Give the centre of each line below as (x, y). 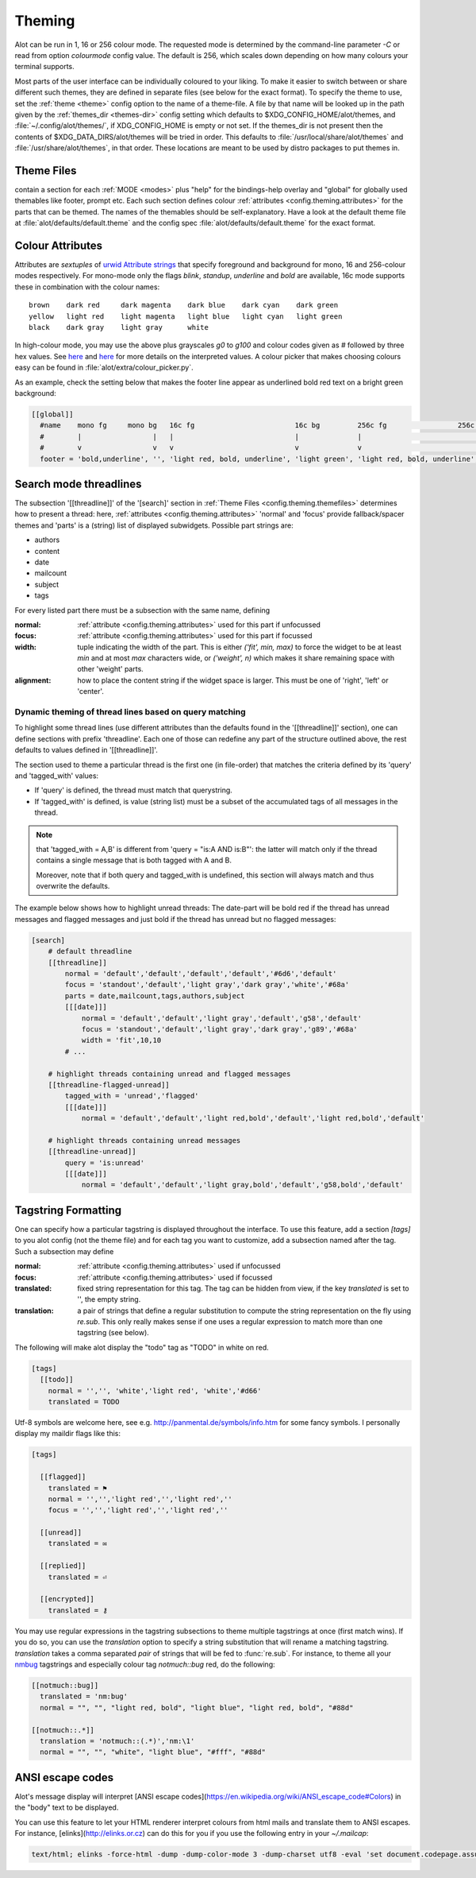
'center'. (91, 691)
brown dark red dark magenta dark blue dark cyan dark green (184, 305)
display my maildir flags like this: (67, 1434)
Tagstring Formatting (68, 1210)
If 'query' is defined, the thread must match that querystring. (134, 790)
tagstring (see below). (113, 1333)
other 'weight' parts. (111, 669)
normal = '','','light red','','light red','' (140, 1499)
